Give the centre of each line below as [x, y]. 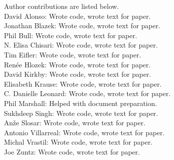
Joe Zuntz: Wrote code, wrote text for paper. [72, 151]
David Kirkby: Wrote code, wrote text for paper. [78, 74]
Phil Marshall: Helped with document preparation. [81, 103]
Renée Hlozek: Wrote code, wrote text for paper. [77, 64]
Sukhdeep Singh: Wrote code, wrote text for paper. [81, 113]
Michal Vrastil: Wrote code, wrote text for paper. [78, 142]
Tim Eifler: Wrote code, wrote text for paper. [73, 54]
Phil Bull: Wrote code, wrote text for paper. [71, 35]
